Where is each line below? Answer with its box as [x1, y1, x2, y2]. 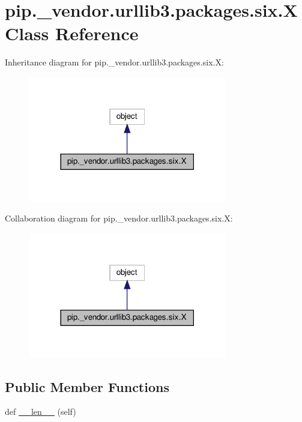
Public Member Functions [5, 377, 169, 396]
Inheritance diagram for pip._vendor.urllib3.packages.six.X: [5, 56, 224, 68]
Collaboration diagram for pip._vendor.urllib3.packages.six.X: [5, 212, 233, 225]
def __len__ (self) [5, 405, 76, 418]
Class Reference [5, 21, 139, 46]
